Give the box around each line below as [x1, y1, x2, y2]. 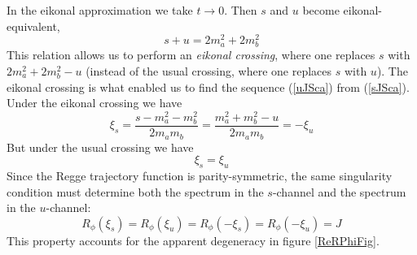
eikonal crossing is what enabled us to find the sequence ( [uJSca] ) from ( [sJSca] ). [7, 78, 410, 95]
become [302, 2, 340, 18]
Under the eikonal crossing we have [7, 94, 182, 111]
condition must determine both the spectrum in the [7, 183, 264, 200]
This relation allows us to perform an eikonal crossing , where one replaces [7, 46, 375, 63]
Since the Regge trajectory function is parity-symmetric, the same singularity [7, 166, 393, 184]
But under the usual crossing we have [7, 138, 194, 155]
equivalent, [7, 17, 60, 34]
